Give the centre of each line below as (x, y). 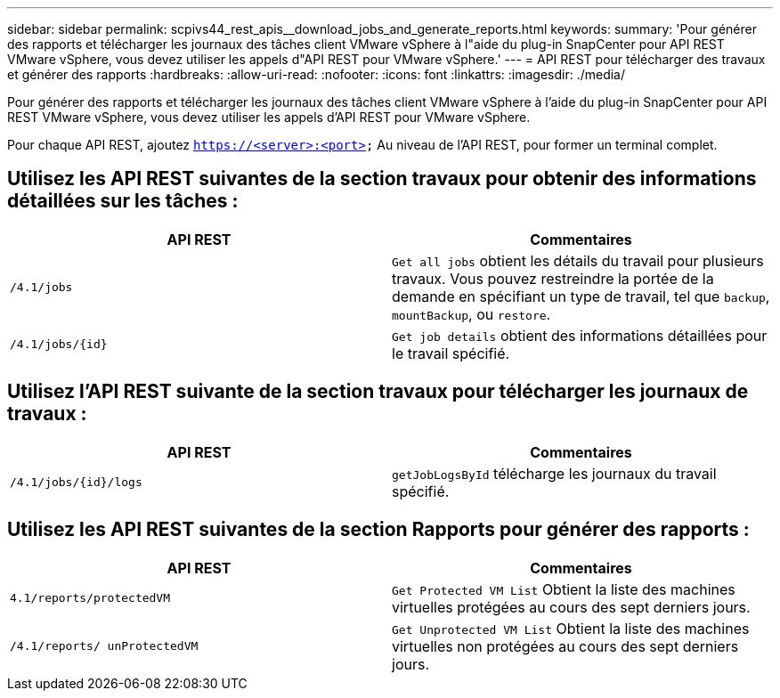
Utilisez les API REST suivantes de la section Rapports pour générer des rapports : (378, 530)
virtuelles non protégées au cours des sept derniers (565, 646)
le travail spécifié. (451, 353)
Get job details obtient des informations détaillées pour (580, 335)
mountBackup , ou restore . (471, 314)
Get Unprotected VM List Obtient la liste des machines (571, 628)
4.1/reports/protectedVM (90, 598)
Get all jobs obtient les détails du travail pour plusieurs (578, 260)
